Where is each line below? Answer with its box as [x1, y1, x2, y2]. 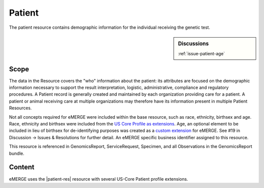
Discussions [178, 40, 209, 47]
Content [9, 163, 35, 171]
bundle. [9, 150, 24, 156]
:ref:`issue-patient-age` [178, 51, 225, 57]
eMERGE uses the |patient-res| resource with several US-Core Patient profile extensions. [9, 176, 188, 182]
